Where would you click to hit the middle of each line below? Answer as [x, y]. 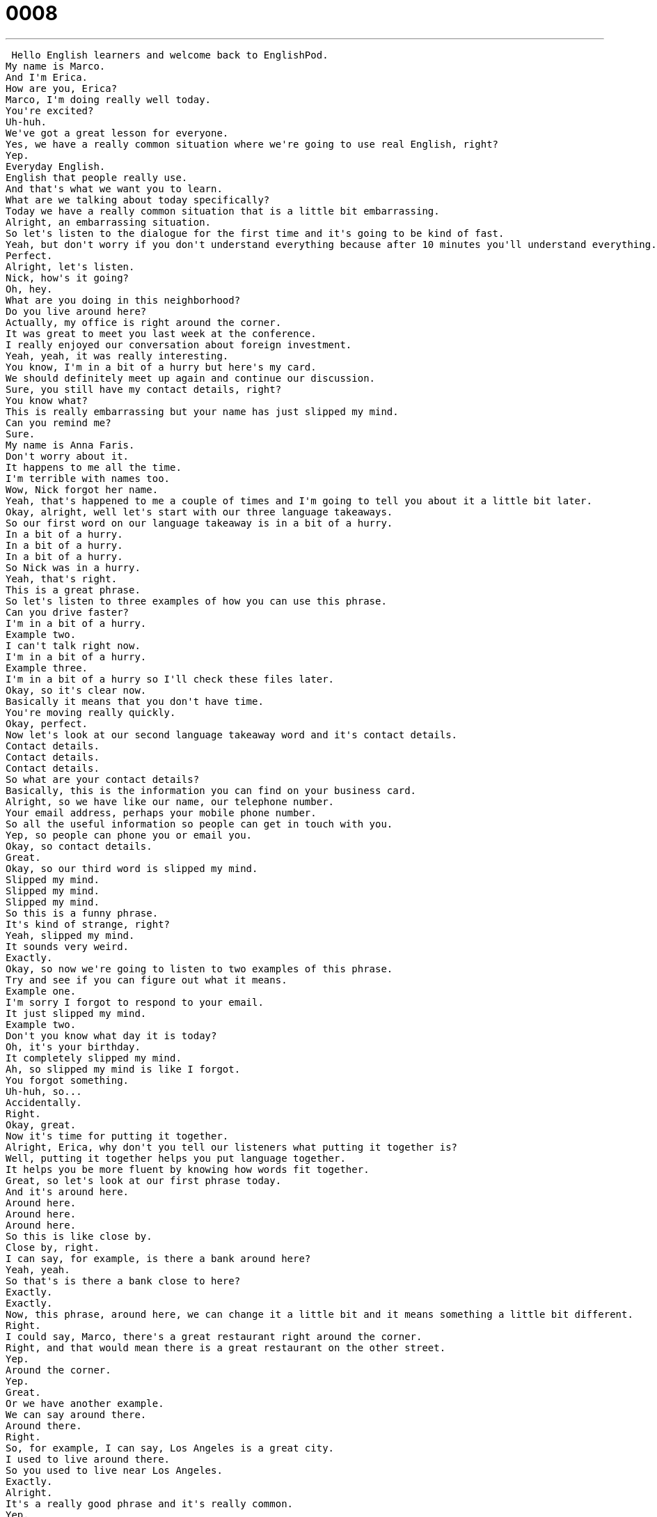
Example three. [47, 668]
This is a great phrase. [73, 590]
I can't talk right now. [73, 645]
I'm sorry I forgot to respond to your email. [135, 1002]
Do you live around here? [76, 311]
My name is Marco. [56, 66]
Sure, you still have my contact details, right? [144, 389]
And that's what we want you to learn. [114, 188]
